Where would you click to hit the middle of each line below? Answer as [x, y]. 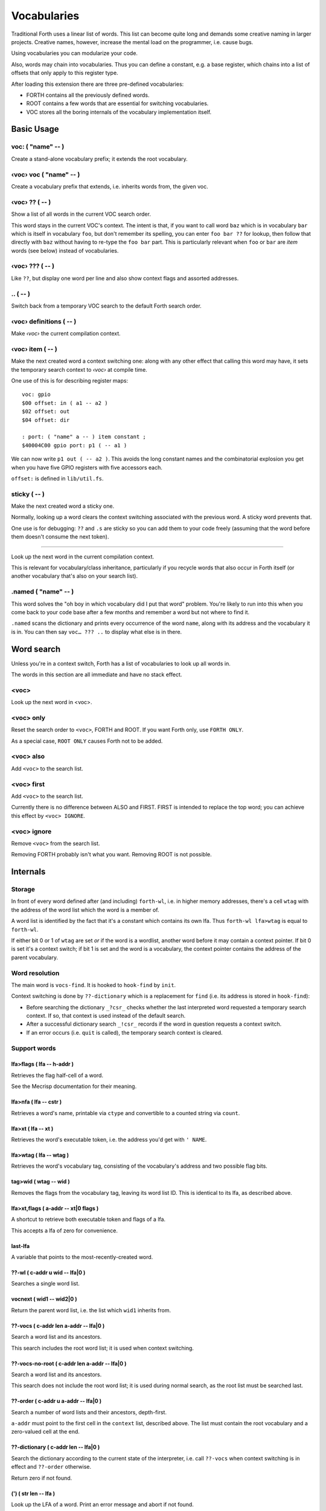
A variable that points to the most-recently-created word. [82, 1257]
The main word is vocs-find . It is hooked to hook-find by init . [94, 985]
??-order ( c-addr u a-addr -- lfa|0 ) [56, 1401]
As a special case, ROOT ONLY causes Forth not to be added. [87, 741]
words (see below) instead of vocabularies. [65, 250]
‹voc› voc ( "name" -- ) [46, 174]
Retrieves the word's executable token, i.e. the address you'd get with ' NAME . [109, 1140]
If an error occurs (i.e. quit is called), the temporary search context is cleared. [124, 1032]
